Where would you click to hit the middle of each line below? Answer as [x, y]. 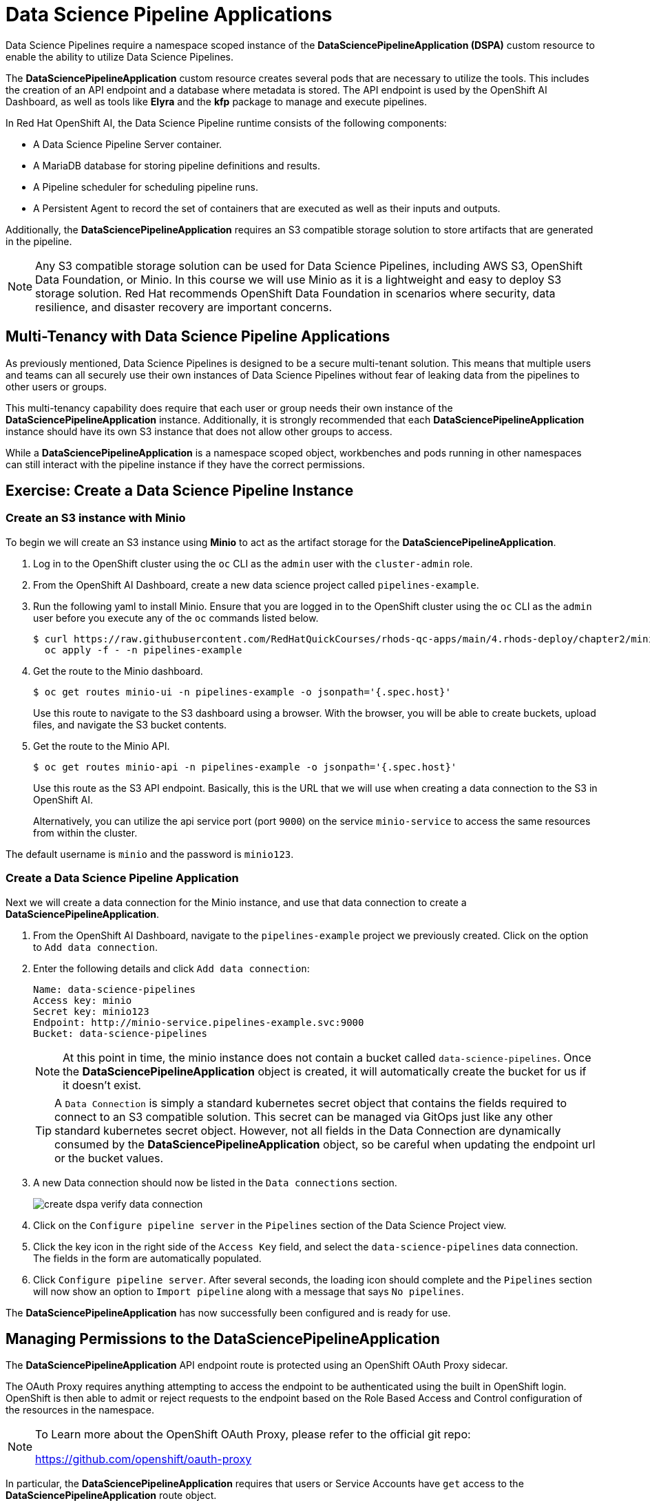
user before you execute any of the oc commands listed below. [176, 618]
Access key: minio [83, 1000]
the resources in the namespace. [80, 1410]
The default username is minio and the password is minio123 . [150, 854]
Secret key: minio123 [91, 1011]
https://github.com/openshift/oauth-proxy [144, 1459]
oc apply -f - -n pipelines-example [143, 650]
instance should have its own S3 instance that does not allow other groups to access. [199, 431]
